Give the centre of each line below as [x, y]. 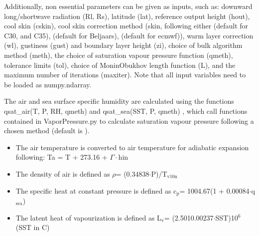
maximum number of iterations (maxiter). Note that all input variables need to [125, 75]
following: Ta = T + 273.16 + [62, 157]
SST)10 [227, 217]
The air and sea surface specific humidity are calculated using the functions [119, 101]
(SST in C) [33, 227]
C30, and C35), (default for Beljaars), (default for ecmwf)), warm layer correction [129, 35]
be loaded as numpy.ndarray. [48, 84]
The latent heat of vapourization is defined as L [88, 217]
